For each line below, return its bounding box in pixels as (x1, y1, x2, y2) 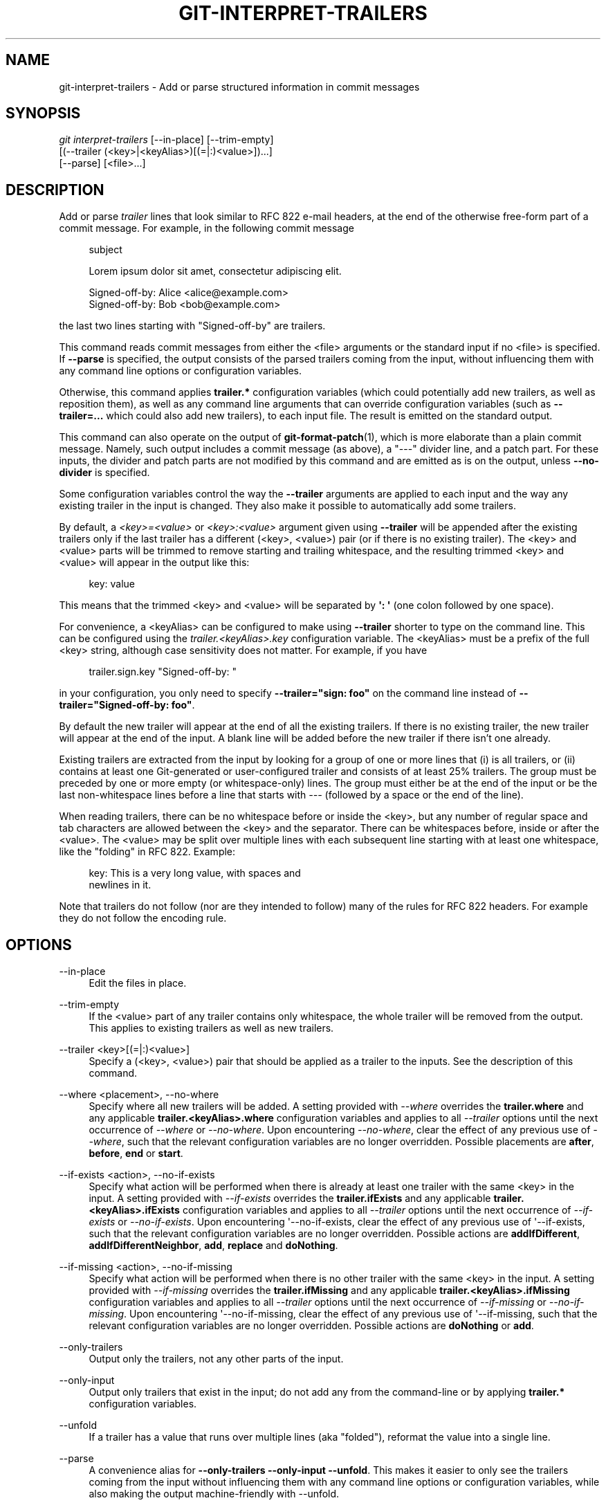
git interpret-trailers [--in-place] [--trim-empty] (59, 134, 274, 146)
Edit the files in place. (89, 977, 187, 989)
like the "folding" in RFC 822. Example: (59, 846, 236, 858)
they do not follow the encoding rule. (59, 912, 227, 924)
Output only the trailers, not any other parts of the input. (89, 1353, 344, 1365)
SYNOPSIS (6, 104, 81, 122)
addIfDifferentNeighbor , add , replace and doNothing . (89, 1239, 338, 1252)
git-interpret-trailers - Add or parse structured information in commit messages (59, 80, 420, 93)
